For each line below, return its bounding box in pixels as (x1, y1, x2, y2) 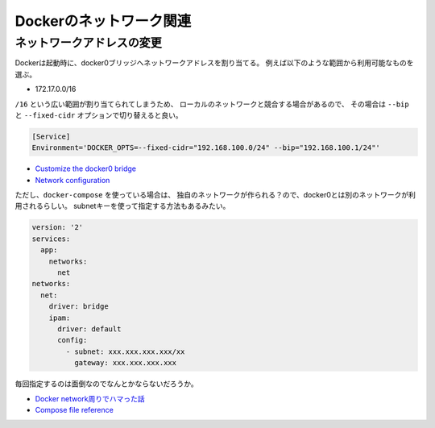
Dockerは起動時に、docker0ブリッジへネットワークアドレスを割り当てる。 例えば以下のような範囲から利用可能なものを (14, 58, 414, 68)
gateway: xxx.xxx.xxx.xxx (73, 359, 177, 368)
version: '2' (31, 222, 84, 232)
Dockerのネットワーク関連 (14, 12, 192, 30)
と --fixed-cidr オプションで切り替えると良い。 (14, 110, 183, 120)
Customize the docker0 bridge (35, 164, 137, 173)
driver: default (57, 324, 122, 334)
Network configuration (35, 175, 110, 185)
